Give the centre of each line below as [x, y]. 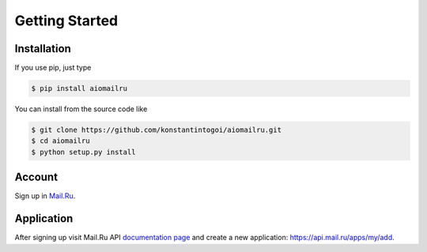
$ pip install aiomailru [79, 88]
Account [36, 177]
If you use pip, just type [53, 68]
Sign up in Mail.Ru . [45, 196]
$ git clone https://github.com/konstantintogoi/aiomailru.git [157, 130]
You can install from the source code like [81, 109]
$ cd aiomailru [60, 141]
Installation [43, 49]
